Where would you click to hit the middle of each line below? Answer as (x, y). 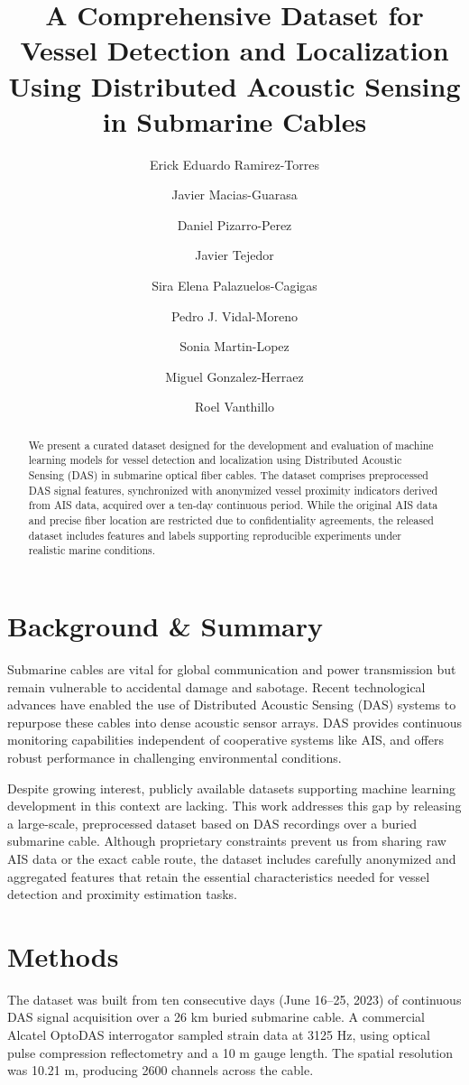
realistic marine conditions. (92, 550)
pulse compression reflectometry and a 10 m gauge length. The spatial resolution (230, 1052)
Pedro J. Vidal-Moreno (234, 315)
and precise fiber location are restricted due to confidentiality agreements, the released (231, 520)
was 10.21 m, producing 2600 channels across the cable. (161, 1070)
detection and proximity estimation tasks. (122, 894)
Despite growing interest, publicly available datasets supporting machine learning (231, 788)
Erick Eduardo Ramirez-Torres (234, 164)
